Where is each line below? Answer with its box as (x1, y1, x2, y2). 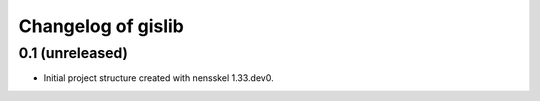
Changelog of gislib (18, 15, 185, 37)
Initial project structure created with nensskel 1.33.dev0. (43, 72, 274, 84)
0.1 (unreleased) (18, 44, 129, 62)
